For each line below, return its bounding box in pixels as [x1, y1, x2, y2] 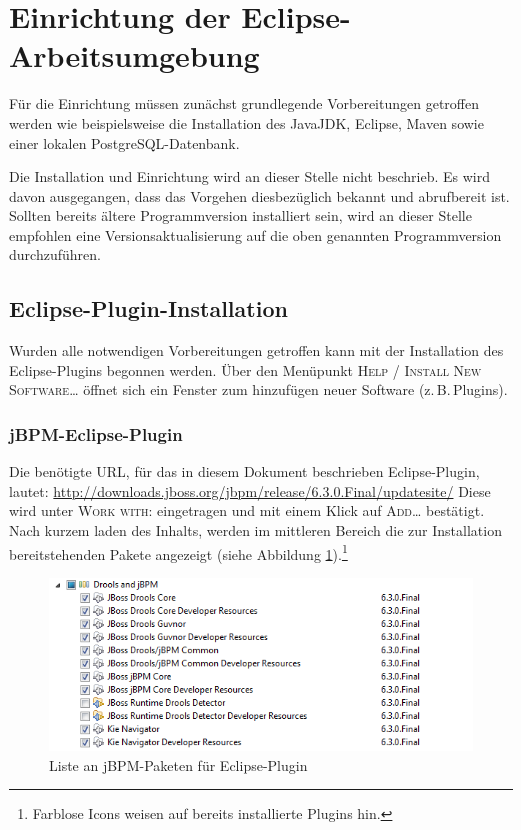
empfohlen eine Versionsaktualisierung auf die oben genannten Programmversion [9, 224, 502, 245]
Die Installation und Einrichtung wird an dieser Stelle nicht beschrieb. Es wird [9, 166, 491, 187]
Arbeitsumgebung [9, 35, 260, 76]
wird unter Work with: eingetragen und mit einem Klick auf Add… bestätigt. [9, 500, 485, 521]
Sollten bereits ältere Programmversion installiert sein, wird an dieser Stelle [9, 205, 472, 226]
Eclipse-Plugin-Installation [9, 293, 288, 324]
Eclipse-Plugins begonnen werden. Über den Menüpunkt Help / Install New [9, 359, 482, 380]
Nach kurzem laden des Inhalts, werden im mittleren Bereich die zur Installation [9, 520, 502, 541]
